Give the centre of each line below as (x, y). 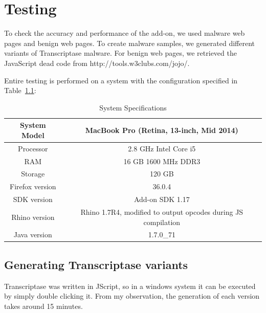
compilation (162, 222)
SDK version (33, 199)
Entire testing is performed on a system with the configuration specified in (121, 80)
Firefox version (33, 186)
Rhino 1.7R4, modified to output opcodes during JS (162, 211)
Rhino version (33, 217)
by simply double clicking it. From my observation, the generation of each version (132, 296)
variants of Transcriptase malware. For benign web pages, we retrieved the (120, 53)
